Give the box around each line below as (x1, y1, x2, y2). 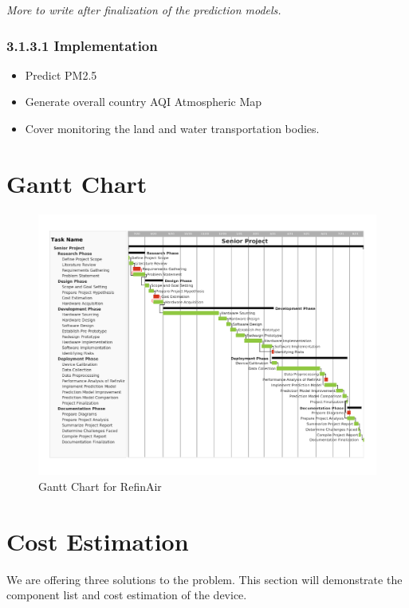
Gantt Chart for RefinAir (38, 477, 162, 494)
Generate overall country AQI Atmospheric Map (25, 93, 262, 110)
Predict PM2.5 (25, 66, 97, 83)
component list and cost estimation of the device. (6, 586, 247, 603)
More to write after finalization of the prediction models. (6, 2, 281, 18)
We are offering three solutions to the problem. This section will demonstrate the (6, 571, 403, 587)
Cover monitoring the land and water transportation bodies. (25, 120, 320, 136)
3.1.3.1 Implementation (6, 35, 158, 55)
